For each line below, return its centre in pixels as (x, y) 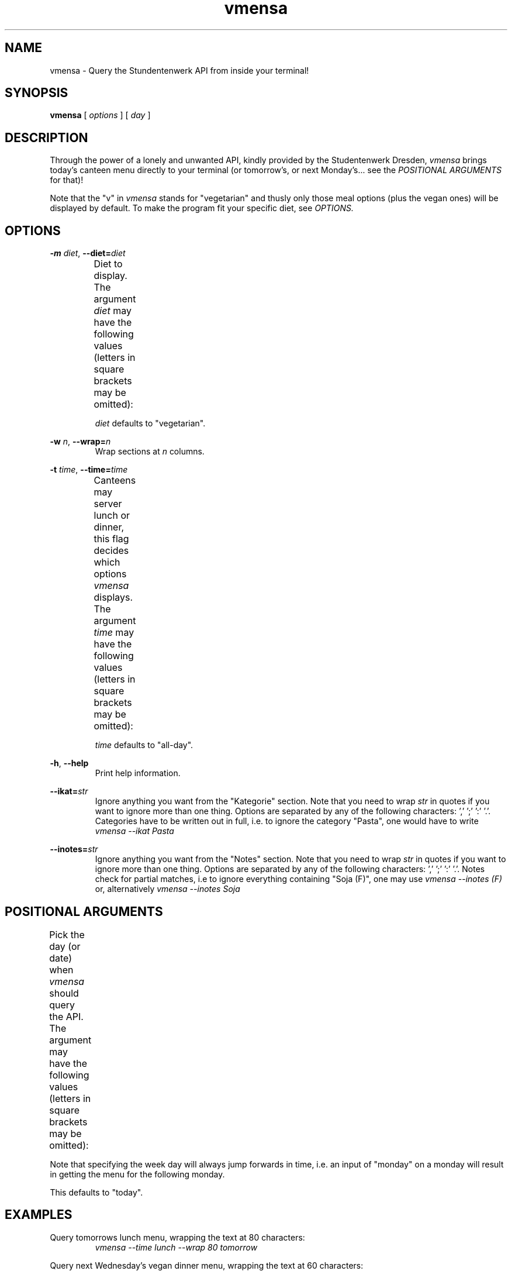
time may (114, 633)
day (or (65, 946)
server (108, 504)
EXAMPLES (39, 1215)
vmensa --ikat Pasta (134, 831)
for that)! (67, 180)
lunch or (112, 516)
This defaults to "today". (96, 1192)
